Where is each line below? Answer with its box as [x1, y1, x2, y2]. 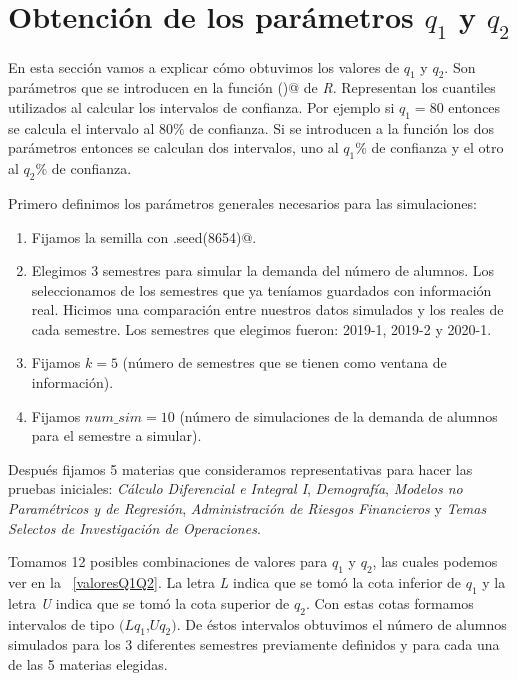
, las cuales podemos [372, 551, 498, 572]
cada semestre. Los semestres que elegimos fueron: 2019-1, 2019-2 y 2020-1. [31, 318, 492, 339]
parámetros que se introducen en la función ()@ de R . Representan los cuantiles [8, 77, 496, 98]
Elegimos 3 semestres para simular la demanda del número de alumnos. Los [31, 260, 495, 281]
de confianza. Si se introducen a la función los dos [189, 117, 495, 138]
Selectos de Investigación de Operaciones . [8, 517, 261, 538]
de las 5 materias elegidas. [8, 654, 168, 674]
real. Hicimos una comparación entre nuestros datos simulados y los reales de [31, 299, 504, 320]
